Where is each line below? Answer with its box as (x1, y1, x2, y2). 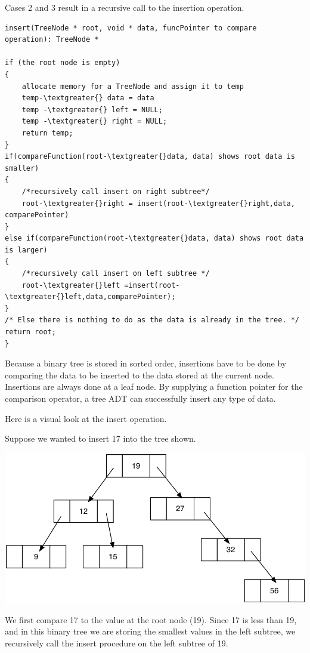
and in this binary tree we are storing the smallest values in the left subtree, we (5, 625, 296, 637)
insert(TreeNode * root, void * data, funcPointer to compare (5, 23, 257, 32)
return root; (5, 328, 56, 337)
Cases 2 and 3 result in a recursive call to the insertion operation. (5, 1, 244, 13)
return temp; (21, 128, 73, 137)
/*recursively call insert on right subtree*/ (21, 187, 210, 196)
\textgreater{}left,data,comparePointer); (5, 292, 176, 301)
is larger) (5, 245, 48, 254)
